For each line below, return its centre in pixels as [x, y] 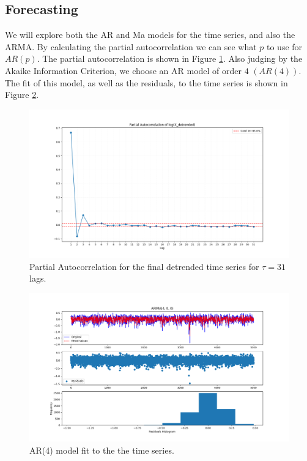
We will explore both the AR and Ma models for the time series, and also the [150, 35]
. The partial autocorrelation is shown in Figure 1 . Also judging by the [170, 58]
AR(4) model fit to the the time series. [102, 450]
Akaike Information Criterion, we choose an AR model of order [124, 70]
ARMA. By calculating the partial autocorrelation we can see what [131, 46]
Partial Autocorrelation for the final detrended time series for [144, 266]
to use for [285, 46]
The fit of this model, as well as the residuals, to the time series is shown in [146, 82]
